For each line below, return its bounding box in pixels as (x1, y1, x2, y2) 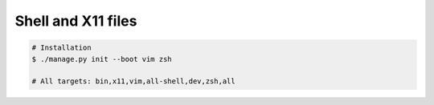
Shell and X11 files (14, 12, 137, 30)
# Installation (31, 43, 92, 52)
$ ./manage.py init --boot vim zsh (31, 55, 172, 63)
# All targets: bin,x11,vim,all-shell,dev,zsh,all (31, 77, 236, 86)
